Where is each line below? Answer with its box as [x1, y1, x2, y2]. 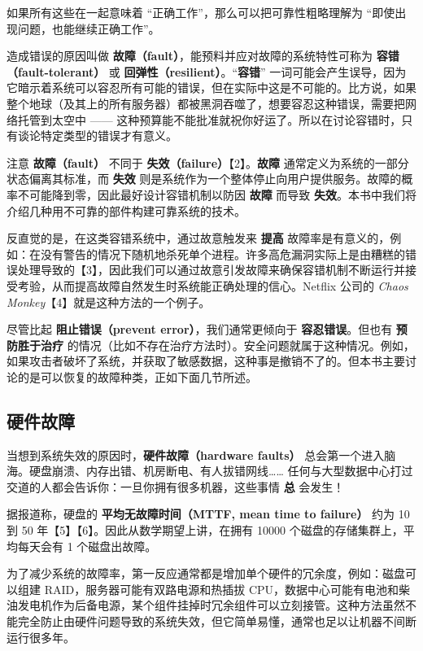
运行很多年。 [7, 628, 75, 645]
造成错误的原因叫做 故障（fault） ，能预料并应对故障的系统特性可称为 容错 [7, 47, 399, 64]
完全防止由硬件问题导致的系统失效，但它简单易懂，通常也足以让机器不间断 [17, 613, 416, 630]
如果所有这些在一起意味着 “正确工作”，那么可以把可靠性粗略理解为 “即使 [7, 4, 395, 20]
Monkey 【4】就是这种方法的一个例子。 [7, 293, 211, 310]
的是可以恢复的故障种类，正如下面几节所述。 [17, 368, 257, 385]
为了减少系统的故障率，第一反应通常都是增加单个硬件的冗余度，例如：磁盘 [7, 565, 405, 582]
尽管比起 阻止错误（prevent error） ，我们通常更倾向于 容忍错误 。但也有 [7, 321, 393, 338]
